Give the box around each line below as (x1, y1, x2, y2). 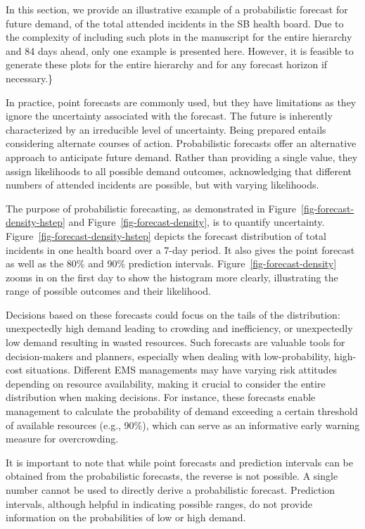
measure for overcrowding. (6, 431, 119, 446)
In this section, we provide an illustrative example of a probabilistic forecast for (6, 2, 348, 16)
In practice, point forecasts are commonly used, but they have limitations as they (6, 94, 357, 109)
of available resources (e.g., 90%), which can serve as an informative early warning (6, 417, 360, 432)
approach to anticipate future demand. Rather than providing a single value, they (6, 149, 358, 164)
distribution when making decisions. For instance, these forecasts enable (6, 390, 316, 404)
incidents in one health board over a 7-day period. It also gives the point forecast (6, 242, 355, 257)
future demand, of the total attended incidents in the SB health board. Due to (6, 15, 344, 30)
